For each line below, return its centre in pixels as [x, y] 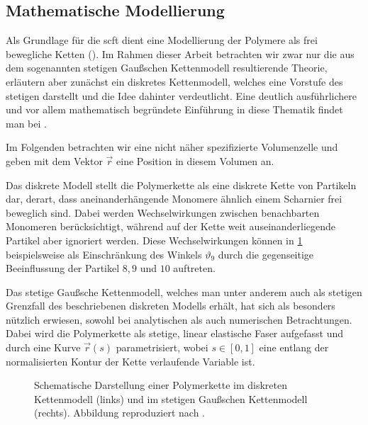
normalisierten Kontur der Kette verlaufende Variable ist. [130, 361]
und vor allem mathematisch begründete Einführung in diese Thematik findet [174, 109]
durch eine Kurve [43, 347]
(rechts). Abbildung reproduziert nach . [120, 413]
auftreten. [194, 268]
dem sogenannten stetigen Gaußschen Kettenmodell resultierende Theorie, [167, 68]
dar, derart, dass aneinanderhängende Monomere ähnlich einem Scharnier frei [174, 199]
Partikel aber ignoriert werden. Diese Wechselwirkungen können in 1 [154, 240]
